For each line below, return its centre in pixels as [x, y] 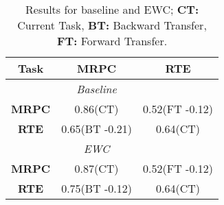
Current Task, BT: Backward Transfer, [112, 25]
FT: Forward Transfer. [112, 41]
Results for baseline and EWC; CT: [112, 9]
